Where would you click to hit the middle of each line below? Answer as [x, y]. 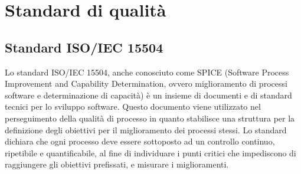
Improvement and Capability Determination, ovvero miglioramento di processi [146, 83]
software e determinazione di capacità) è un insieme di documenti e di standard [148, 95]
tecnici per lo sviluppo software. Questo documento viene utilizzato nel [133, 106]
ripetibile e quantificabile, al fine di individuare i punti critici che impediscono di [150, 152]
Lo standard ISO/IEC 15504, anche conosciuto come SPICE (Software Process [147, 72]
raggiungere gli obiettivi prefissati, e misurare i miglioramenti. [117, 164]
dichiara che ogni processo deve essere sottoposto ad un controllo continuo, [140, 141]
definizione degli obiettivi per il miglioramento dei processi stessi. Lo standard [146, 129]
